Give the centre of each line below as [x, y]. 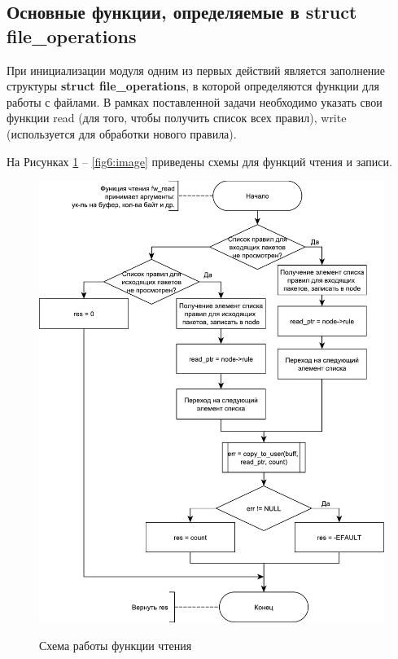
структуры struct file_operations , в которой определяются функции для [193, 86]
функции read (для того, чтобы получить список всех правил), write [177, 118]
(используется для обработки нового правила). [122, 133]
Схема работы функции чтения [116, 645]
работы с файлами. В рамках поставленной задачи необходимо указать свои [195, 101]
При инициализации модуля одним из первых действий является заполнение [196, 70]
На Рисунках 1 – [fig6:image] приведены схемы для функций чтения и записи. [199, 161]
